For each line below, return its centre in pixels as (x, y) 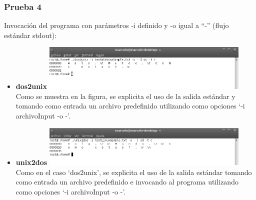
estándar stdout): (30, 35)
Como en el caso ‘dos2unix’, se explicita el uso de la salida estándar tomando (134, 172)
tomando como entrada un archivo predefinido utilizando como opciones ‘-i (130, 106)
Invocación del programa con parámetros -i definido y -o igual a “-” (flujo (116, 25)
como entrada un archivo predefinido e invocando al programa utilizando (127, 182)
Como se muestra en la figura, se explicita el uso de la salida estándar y (125, 96)
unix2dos (31, 162)
